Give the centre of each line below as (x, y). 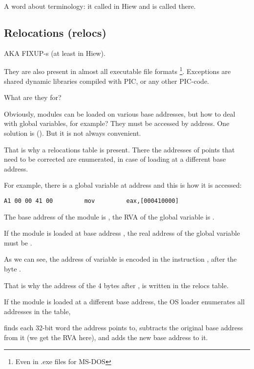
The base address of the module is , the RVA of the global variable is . (109, 216)
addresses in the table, (37, 311)
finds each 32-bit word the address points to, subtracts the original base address (124, 328)
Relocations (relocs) (55, 32)
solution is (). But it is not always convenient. (73, 133)
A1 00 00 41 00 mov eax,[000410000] (91, 201)
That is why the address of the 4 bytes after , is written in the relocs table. (116, 285)
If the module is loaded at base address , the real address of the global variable (122, 233)
